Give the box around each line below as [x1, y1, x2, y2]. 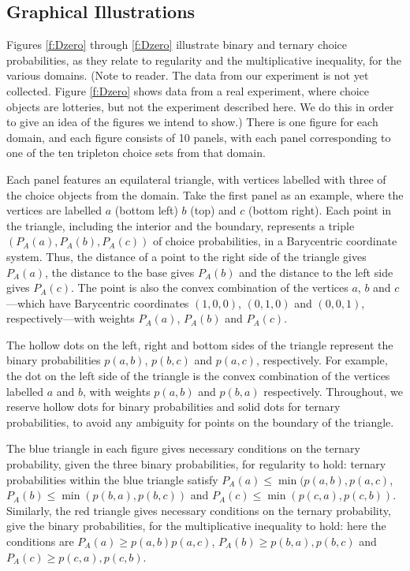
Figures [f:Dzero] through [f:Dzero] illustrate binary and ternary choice [6, 36, 348, 53]
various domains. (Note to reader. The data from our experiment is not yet [6, 67, 369, 84]
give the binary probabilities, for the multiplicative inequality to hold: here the [6, 517, 386, 534]
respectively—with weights [6, 310, 135, 327]
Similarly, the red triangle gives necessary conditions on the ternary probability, [6, 502, 391, 518]
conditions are [6, 533, 74, 550]
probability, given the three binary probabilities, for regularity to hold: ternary [6, 456, 386, 472]
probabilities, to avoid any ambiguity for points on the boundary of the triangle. [6, 413, 394, 430]
